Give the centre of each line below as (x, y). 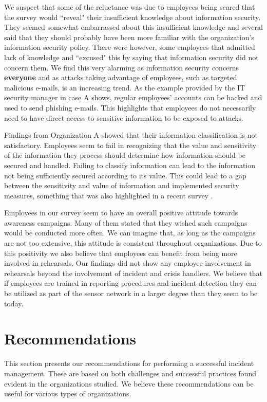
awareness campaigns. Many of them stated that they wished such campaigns (126, 222)
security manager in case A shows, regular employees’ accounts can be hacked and (133, 97)
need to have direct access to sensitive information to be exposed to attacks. (124, 117)
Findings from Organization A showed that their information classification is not (131, 135)
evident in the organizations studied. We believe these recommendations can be (129, 383)
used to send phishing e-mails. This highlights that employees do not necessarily (130, 107)
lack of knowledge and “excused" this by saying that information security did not (131, 57)
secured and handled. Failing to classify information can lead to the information (130, 165)
